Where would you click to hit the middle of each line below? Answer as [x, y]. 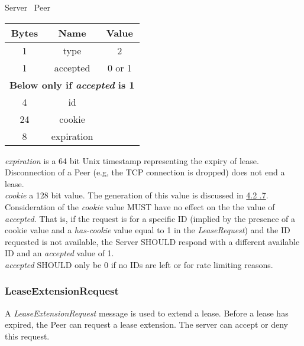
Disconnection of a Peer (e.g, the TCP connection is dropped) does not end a [145, 172]
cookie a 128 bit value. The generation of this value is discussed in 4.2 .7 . [137, 195]
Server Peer [28, 7]
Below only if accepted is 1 [72, 84]
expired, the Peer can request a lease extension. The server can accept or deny [146, 324]
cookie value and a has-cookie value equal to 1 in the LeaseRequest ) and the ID [148, 230]
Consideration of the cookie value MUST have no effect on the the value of [140, 206]
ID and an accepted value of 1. [59, 253]
